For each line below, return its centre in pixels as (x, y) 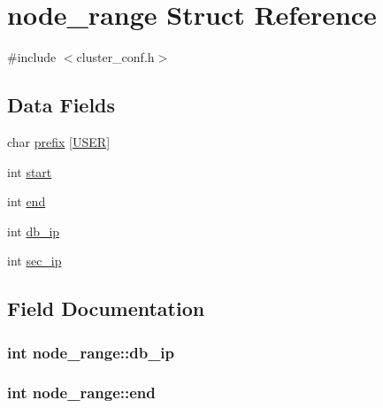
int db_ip (34, 231)
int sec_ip (34, 261)
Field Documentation (106, 308)
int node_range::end (81, 393)
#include (32, 57)
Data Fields (61, 105)
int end (27, 201)
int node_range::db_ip (91, 352)
